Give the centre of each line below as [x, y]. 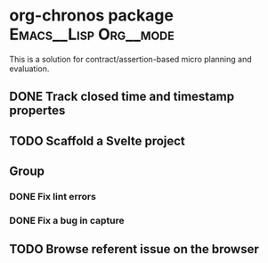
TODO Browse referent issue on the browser [134, 249]
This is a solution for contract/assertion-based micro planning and [130, 59]
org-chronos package [91, 16]
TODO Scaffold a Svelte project [97, 140]
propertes [37, 111]
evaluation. [29, 69]
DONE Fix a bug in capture [67, 220]
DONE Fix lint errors [53, 197]
